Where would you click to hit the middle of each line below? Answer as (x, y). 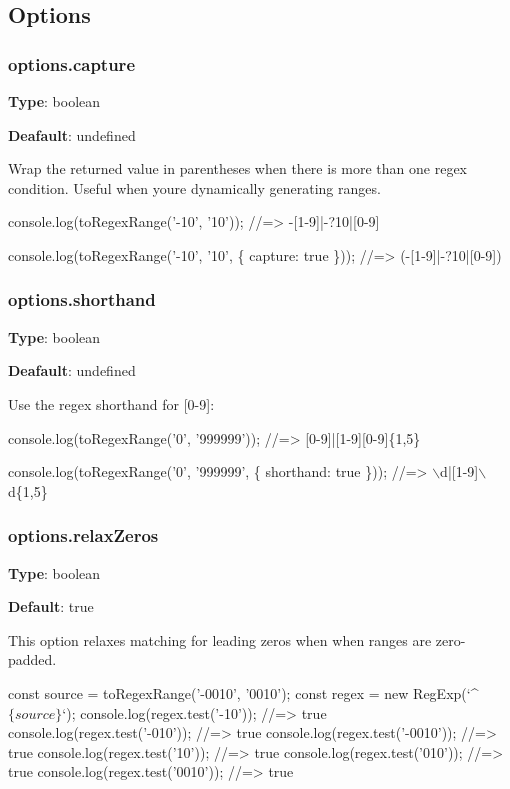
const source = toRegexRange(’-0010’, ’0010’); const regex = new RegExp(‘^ (243, 692)
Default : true (51, 606)
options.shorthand (82, 299)
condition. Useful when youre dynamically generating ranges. (194, 187)
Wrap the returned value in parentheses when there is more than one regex (237, 168)
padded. (32, 659)
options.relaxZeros (83, 535)
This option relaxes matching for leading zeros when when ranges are (220, 639)
